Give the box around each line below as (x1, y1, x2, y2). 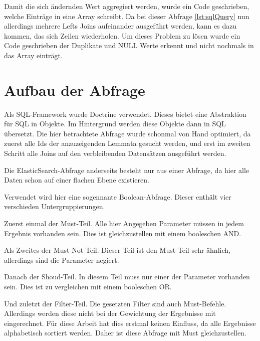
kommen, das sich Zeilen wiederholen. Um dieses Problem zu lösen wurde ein (4, 30, 240, 41)
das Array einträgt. (4, 50, 63, 60)
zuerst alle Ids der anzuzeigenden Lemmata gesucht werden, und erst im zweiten (4, 138, 250, 148)
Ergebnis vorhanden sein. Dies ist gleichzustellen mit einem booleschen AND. (4, 228, 241, 238)
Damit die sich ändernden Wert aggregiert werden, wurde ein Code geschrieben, (4, 1, 249, 11)
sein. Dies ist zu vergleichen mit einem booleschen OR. (4, 281, 172, 291)
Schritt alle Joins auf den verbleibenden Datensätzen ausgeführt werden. (4, 148, 226, 158)
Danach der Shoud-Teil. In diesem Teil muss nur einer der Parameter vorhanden (4, 271, 250, 282)
